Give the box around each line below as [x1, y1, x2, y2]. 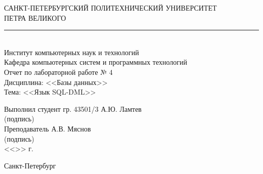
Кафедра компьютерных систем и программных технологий [4, 57, 188, 67]
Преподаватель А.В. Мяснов [4, 123, 91, 134]
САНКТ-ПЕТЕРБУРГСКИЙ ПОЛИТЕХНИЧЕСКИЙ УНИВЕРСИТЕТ [4, 3, 217, 13]
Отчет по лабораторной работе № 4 [4, 66, 113, 77]
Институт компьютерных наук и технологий [4, 47, 139, 57]
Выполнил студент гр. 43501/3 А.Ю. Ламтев [4, 103, 142, 114]
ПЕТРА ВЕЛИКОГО [4, 12, 66, 23]
